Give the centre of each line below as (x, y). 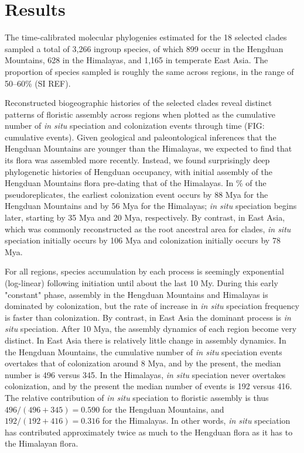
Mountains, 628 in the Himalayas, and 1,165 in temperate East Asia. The (136, 60)
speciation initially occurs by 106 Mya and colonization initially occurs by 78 (143, 240)
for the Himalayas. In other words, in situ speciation (196, 421)
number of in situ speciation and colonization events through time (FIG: (135, 126)
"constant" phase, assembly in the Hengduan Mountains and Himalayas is (136, 294)
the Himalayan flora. (42, 443)
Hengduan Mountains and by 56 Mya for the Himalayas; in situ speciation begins (151, 206)
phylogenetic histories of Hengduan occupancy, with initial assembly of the (139, 171)
